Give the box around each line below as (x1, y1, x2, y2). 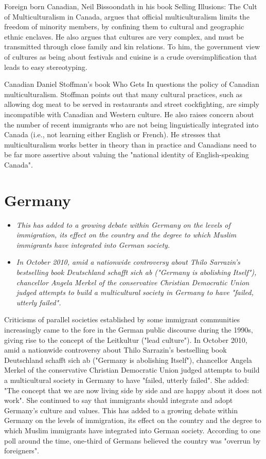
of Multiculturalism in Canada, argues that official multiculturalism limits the (4, 11, 250, 22)
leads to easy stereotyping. (4, 61, 87, 72)
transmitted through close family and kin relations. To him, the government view (4, 41, 260, 52)
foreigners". (4, 445, 40, 456)
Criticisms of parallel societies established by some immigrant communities (4, 314, 240, 325)
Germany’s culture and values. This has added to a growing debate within (4, 405, 238, 415)
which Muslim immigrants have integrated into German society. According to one (4, 425, 261, 435)
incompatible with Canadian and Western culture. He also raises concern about (4, 108, 254, 119)
